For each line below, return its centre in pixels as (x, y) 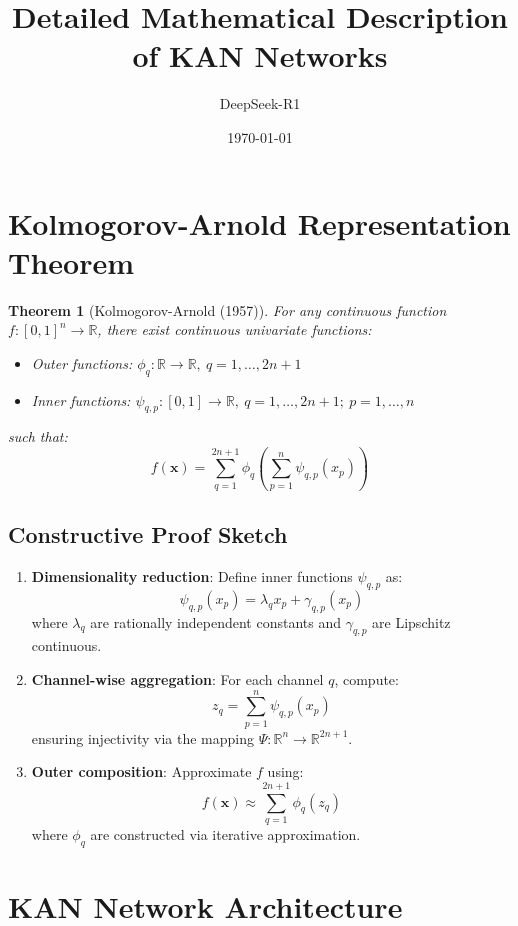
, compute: (366, 678)
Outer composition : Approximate (141, 771)
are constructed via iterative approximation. (225, 833)
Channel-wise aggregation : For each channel (177, 678)
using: (285, 771)
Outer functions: (82, 362)
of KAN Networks (260, 55)
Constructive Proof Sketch (148, 534)
